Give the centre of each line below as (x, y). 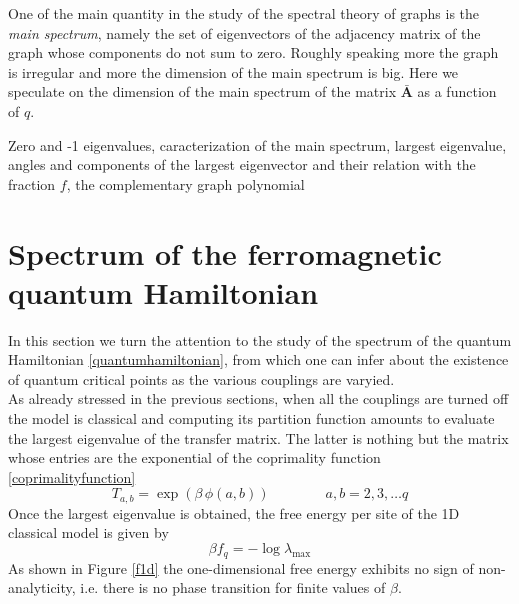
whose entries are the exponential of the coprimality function (194, 457)
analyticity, (42, 587)
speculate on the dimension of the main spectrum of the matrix (202, 91)
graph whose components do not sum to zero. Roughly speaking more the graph (253, 52)
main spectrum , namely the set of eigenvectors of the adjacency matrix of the (244, 32)
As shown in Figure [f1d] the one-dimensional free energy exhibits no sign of (241, 567)
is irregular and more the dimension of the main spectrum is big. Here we (233, 71)
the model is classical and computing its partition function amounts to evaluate (251, 418)
